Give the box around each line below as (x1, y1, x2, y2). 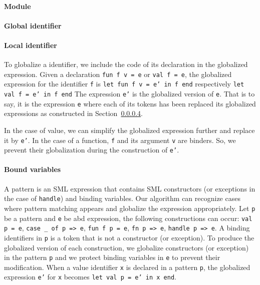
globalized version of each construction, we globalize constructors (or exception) (4, 242, 249, 252)
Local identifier (4, 39, 57, 50)
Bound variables (4, 164, 61, 174)
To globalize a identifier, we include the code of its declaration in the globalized (4, 59, 248, 69)
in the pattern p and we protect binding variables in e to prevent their (4, 252, 220, 262)
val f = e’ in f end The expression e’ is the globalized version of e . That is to (4, 88, 255, 99)
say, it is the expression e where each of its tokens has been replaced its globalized (4, 98, 256, 108)
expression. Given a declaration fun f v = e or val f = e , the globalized (4, 68, 232, 79)
